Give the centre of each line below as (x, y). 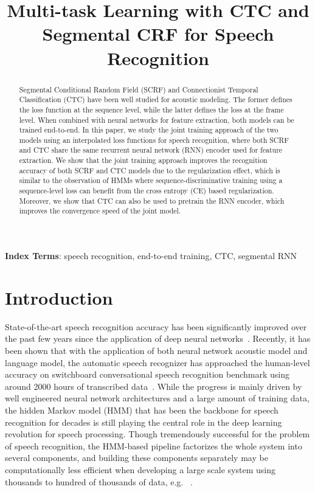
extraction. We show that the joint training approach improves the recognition (143, 160)
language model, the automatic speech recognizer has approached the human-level (157, 362)
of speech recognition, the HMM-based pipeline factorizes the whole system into (154, 445)
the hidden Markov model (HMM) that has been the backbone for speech (142, 410)
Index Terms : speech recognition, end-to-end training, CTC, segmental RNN (151, 256)
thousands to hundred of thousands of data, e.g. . (99, 481)
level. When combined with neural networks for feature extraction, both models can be (157, 120)
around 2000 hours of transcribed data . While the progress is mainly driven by (154, 386)
